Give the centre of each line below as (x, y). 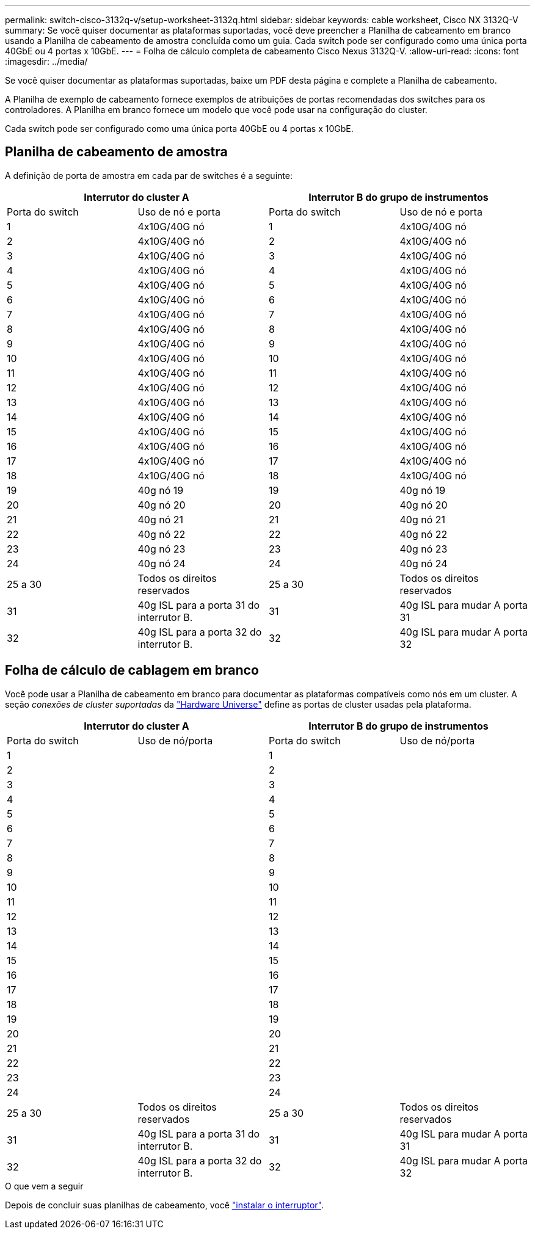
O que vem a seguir (44, 1186)
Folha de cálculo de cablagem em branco (132, 670)
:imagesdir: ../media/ (46, 61)
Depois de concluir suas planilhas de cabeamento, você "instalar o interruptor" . (165, 1205)
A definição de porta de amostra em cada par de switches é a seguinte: (149, 175)
